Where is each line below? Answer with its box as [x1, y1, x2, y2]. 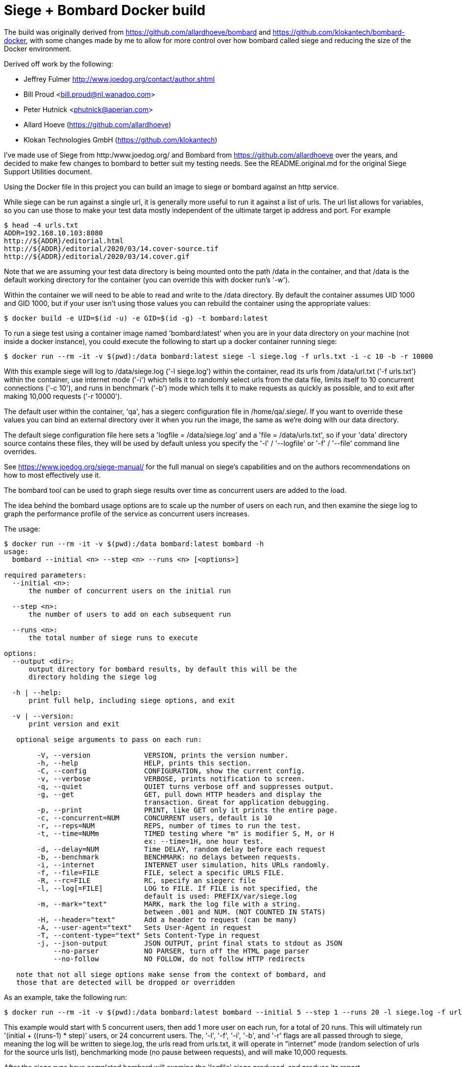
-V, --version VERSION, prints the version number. [37, 751, 289, 759]
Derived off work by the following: [4, 59, 114, 68]
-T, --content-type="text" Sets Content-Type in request [37, 931, 260, 939]
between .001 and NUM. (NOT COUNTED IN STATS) [144, 907, 326, 916]
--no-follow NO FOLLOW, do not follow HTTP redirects [53, 954, 305, 963]
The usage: [4, 524, 40, 533]
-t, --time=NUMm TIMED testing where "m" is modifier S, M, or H [37, 829, 334, 837]
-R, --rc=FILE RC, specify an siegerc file [37, 876, 256, 884]
